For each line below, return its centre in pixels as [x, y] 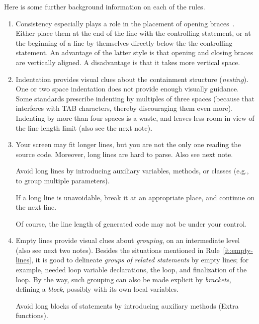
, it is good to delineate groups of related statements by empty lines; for [140, 260]
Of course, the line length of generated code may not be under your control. [131, 223]
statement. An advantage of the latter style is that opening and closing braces [134, 52]
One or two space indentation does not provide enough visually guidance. [127, 89]
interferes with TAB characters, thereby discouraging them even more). [124, 108]
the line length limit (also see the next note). [84, 127]
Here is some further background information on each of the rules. [105, 6]
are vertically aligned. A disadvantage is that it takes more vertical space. [128, 62]
